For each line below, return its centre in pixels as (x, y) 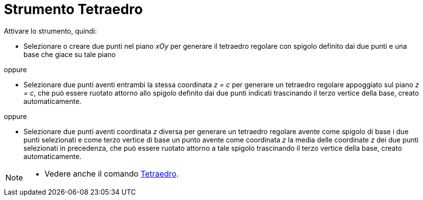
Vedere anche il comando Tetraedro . (112, 173)
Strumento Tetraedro (73, 9)
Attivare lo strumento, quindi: (50, 31)
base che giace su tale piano (70, 54)
